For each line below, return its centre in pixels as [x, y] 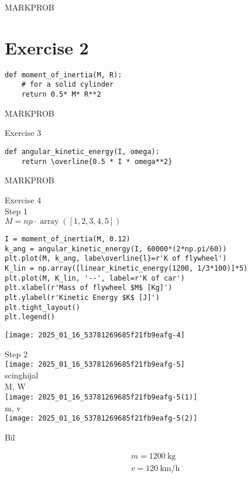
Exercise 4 [23, 199]
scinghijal [22, 375]
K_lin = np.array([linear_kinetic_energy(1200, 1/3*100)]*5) [126, 268]
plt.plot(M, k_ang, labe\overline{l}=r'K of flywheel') [116, 259]
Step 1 [16, 211]
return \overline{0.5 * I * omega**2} [97, 161]
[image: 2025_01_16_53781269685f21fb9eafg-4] [95, 335]
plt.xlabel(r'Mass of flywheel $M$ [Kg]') [89, 288]
